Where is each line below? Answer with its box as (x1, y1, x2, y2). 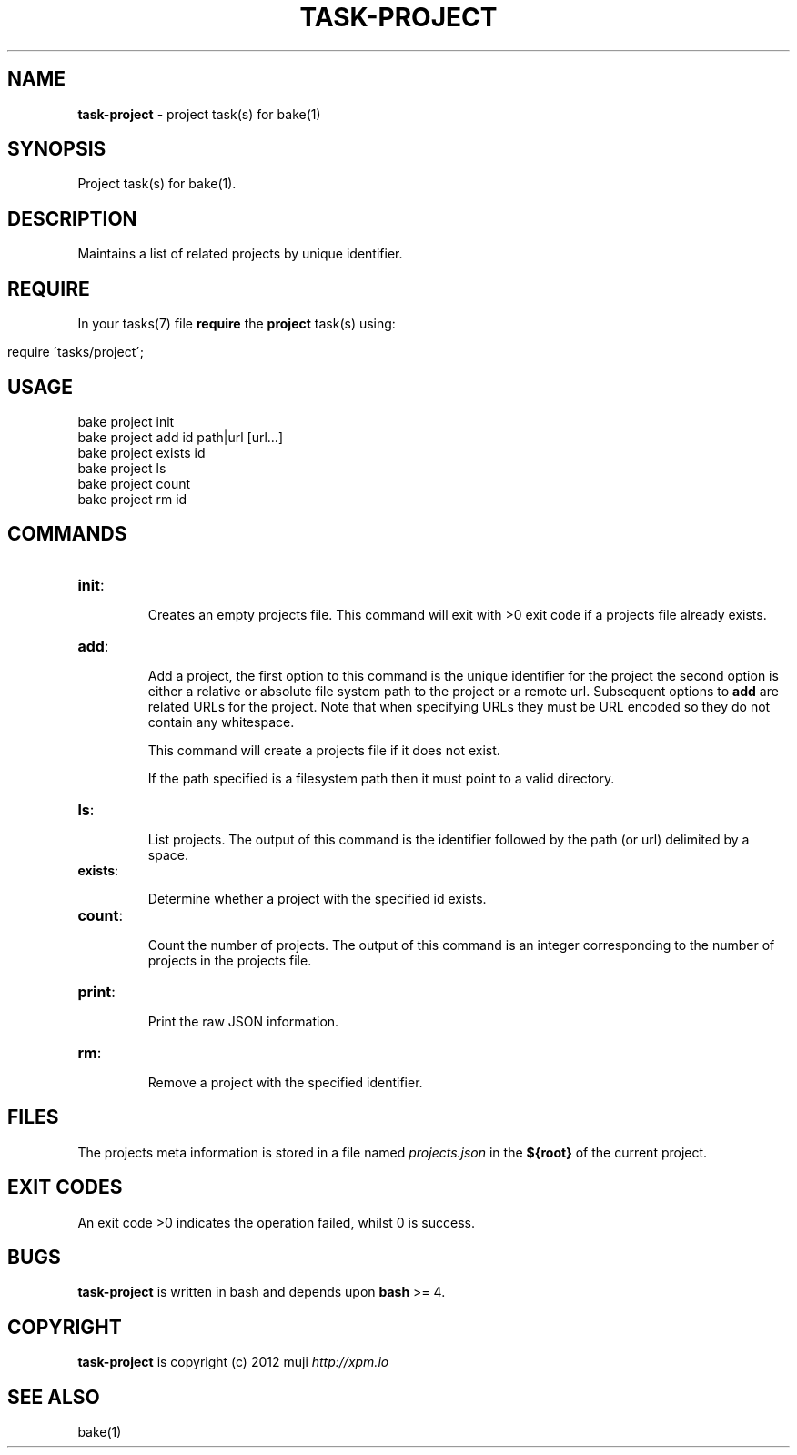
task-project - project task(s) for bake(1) (77, 106, 321, 122)
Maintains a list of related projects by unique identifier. (77, 246, 403, 262)
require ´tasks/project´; (7, 344, 144, 360)
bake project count (77, 475, 191, 491)
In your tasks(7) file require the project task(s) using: (77, 316, 396, 332)
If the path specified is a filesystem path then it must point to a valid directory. (147, 770, 615, 786)
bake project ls (77, 460, 166, 476)
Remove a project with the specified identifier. (147, 1074, 423, 1090)
